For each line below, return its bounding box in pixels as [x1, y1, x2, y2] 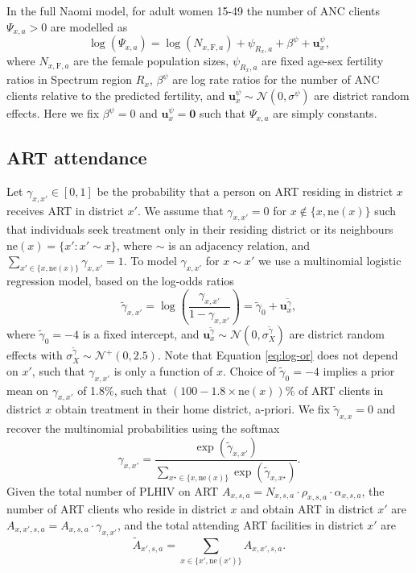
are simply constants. [273, 105, 377, 122]
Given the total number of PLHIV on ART [6, 482, 219, 499]
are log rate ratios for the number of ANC [172, 71, 380, 88]
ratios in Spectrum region [6, 71, 133, 88]
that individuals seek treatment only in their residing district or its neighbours [6, 221, 393, 238]
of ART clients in [298, 381, 384, 398]
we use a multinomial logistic [257, 252, 402, 269]
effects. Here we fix [6, 105, 100, 122]
